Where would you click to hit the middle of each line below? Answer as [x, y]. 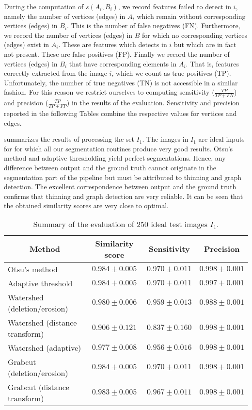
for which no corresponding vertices [195, 35]
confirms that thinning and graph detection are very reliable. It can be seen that [124, 196]
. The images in [165, 139]
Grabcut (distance [39, 387]
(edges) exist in [27, 44]
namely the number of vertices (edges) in [65, 16]
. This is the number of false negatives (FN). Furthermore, [154, 25]
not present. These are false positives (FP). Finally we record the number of [117, 54]
